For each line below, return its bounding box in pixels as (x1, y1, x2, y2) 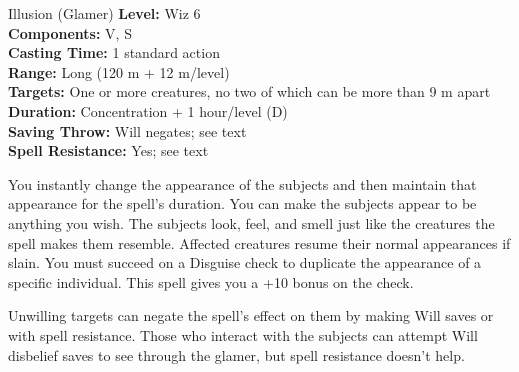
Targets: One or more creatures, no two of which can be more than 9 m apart (8, 81, 491, 102)
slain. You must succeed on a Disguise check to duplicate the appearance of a (8, 252, 482, 273)
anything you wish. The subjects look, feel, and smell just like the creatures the (8, 212, 495, 233)
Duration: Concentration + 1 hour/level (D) (8, 100, 288, 121)
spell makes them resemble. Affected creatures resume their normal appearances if (8, 232, 511, 253)
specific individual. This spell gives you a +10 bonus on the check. (8, 271, 414, 292)
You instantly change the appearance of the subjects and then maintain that (8, 173, 477, 194)
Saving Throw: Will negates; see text (8, 120, 247, 141)
